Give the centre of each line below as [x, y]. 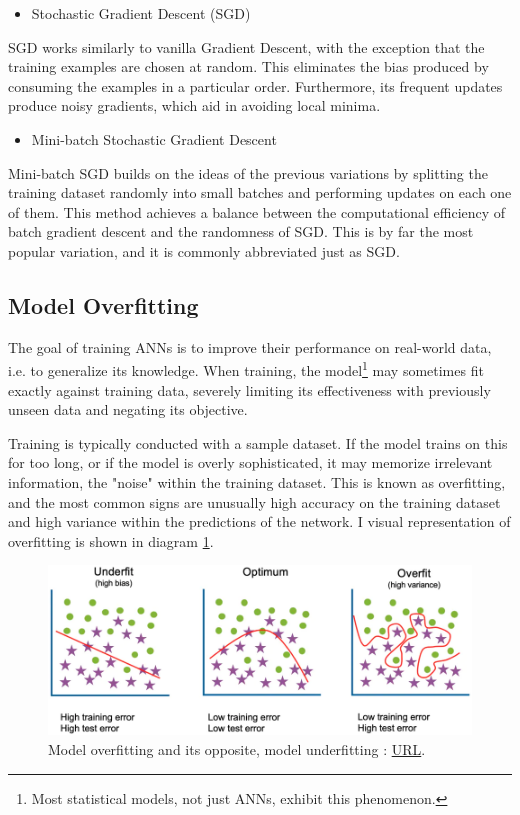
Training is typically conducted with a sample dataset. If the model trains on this [258, 442]
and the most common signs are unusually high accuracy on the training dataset [254, 501]
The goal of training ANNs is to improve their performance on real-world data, [250, 346]
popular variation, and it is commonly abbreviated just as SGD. [204, 250]
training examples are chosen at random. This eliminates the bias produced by [248, 66]
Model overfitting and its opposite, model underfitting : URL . [237, 749]
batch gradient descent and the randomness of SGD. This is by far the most [241, 231]
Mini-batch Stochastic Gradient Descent [154, 138]
